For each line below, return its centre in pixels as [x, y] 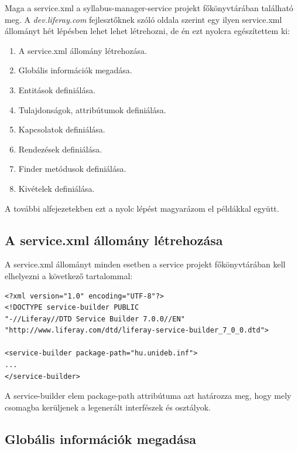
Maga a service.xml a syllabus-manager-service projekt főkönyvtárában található [149, 8]
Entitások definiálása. [57, 89]
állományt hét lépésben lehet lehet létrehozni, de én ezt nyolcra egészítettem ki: [148, 31]
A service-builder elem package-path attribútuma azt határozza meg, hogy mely [148, 396]
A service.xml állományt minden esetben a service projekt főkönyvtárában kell [145, 264]
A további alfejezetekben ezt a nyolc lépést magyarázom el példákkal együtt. [142, 208]
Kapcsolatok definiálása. [62, 129]
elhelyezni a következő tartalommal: [69, 275]
